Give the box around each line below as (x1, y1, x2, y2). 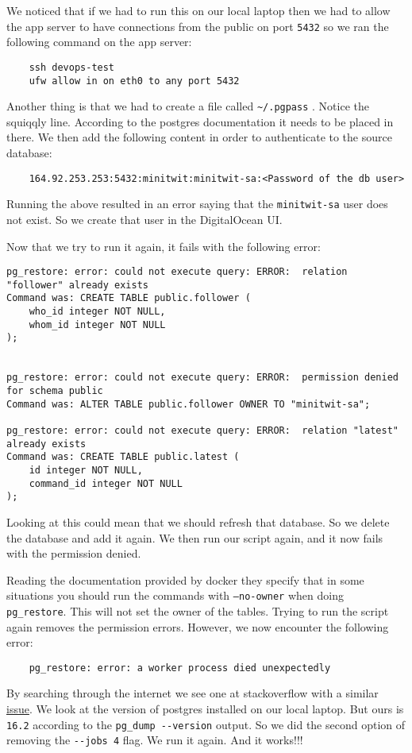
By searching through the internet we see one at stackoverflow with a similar (6, 685, 379, 701)
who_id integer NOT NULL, (29, 306, 166, 318)
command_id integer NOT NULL (29, 477, 183, 489)
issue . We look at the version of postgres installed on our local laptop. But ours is (6, 701, 404, 717)
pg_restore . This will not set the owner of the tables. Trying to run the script (6, 602, 389, 619)
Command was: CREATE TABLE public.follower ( (6, 292, 251, 304)
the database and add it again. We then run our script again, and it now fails (6, 529, 383, 546)
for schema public (6, 385, 103, 396)
